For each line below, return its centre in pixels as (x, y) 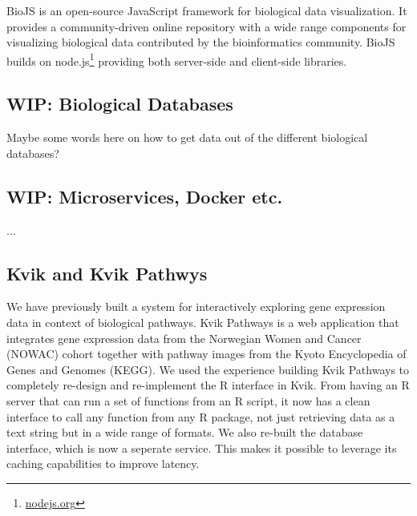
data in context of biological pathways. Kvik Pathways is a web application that (203, 322)
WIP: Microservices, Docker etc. (145, 196)
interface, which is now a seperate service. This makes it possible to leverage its (202, 447)
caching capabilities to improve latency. (103, 464)
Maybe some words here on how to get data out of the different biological (187, 137)
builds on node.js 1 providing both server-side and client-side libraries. (177, 59)
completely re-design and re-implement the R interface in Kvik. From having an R (208, 385)
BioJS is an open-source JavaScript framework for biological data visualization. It (207, 10)
